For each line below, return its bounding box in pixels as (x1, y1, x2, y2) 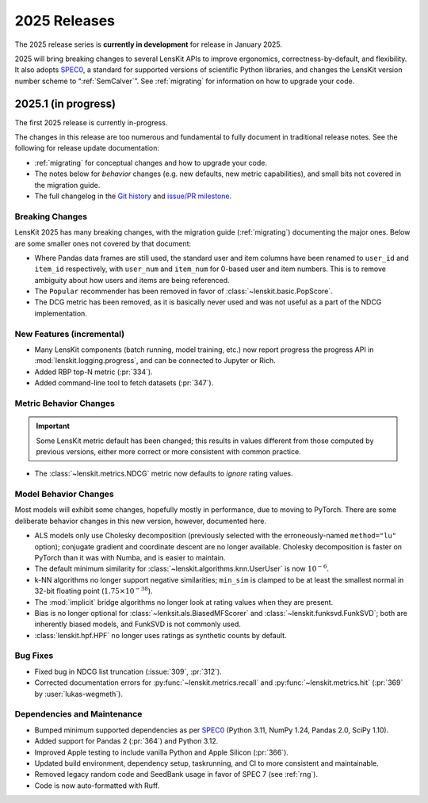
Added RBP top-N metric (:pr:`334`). (34, 367, 154, 377)
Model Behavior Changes (14, 488, 114, 499)
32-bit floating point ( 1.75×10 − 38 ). (34, 585, 154, 596)
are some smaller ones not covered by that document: (14, 239, 192, 248)
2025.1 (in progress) (14, 97, 117, 110)
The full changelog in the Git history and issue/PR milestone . (34, 191, 232, 201)
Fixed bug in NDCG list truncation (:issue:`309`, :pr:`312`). (34, 667, 222, 676)
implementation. (34, 308, 87, 318)
